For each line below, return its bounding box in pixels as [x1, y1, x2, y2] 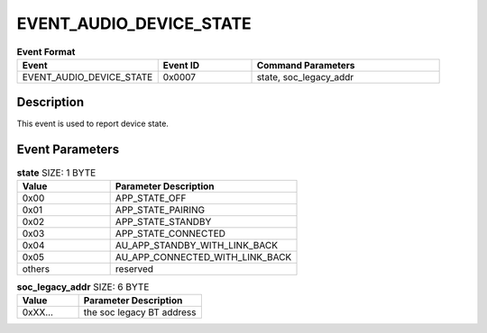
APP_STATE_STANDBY [115, 215, 212, 228]
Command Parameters [256, 58, 355, 71]
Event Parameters [16, 142, 120, 157]
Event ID [162, 58, 200, 71]
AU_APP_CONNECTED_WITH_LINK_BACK [115, 250, 292, 263]
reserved [115, 262, 153, 274]
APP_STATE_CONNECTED [115, 227, 225, 239]
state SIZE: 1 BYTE [16, 166, 96, 179]
